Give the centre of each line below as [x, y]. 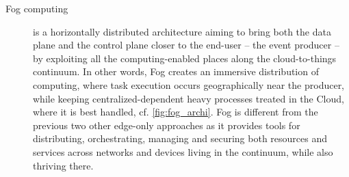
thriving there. [63, 165]
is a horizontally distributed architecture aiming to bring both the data [182, 31]
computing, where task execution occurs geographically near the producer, [189, 84]
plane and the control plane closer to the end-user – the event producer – [186, 45]
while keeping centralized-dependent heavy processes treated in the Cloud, [189, 98]
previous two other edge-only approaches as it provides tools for [167, 125]
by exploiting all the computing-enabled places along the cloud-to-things [185, 58]
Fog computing [37, 8]
